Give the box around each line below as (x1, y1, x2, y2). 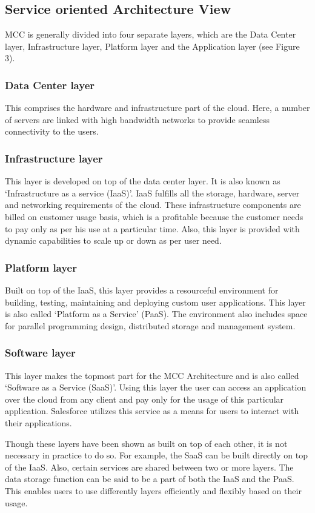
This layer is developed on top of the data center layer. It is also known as (5, 175, 280, 187)
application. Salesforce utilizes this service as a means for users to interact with (5, 404, 299, 417)
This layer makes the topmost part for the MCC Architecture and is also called (5, 369, 299, 381)
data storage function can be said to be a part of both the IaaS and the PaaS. (5, 472, 294, 485)
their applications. (5, 416, 72, 429)
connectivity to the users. (5, 125, 99, 138)
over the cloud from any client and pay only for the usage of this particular (5, 392, 284, 405)
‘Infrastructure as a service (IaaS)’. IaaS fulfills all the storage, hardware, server (5, 186, 300, 199)
